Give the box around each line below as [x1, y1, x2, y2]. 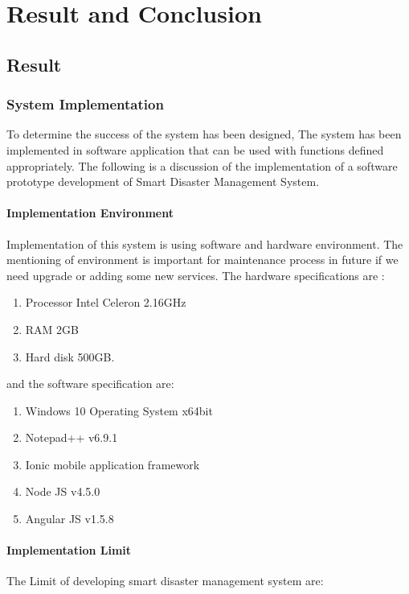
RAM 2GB [25, 320, 80, 337]
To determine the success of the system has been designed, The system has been [6, 126, 402, 142]
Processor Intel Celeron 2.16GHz [25, 294, 186, 311]
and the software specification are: [6, 375, 174, 392]
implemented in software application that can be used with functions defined [6, 141, 384, 158]
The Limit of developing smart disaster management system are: [6, 572, 324, 589]
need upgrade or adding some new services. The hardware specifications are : [6, 266, 385, 283]
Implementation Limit [6, 542, 132, 559]
